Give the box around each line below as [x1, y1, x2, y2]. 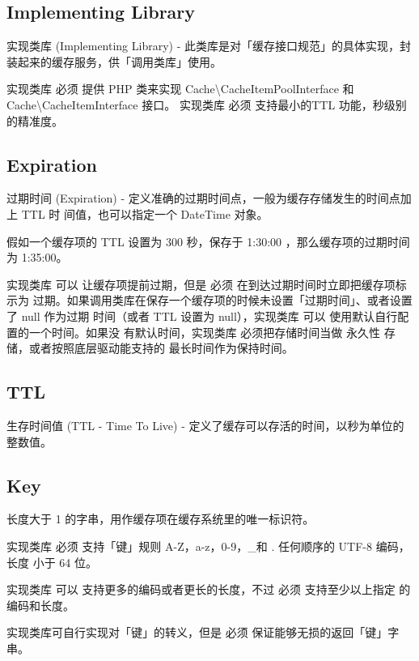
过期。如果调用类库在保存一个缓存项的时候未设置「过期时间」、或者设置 [32, 292, 413, 309]
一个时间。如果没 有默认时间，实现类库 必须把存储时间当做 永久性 [28, 323, 380, 340]
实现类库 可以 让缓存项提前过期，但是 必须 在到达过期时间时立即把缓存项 [6, 275, 396, 292]
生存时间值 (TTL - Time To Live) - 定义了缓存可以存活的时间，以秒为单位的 [6, 416, 404, 433]
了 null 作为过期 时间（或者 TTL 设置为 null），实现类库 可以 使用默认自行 [6, 307, 398, 324]
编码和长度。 [6, 596, 74, 613]
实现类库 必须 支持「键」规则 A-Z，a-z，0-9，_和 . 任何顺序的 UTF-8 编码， [6, 537, 410, 554]
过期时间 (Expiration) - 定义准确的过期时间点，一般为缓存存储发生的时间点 [6, 190, 400, 207]
